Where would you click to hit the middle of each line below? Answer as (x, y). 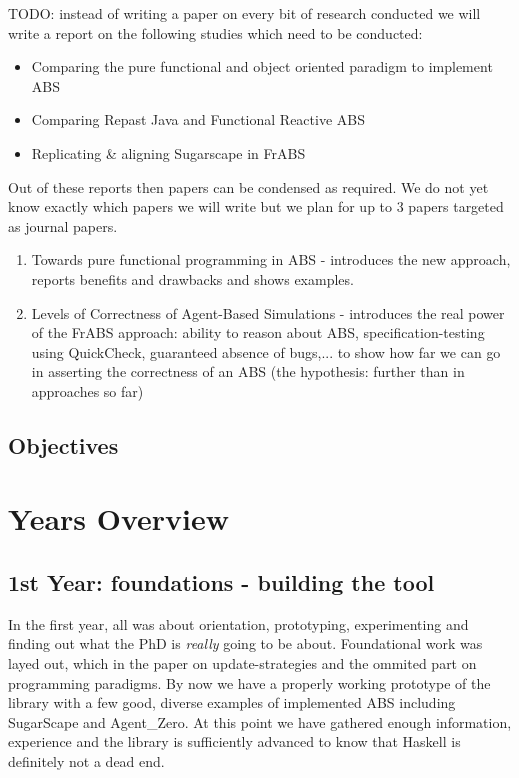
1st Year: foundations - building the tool (221, 582)
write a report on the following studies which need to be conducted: (215, 32)
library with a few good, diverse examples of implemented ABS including (232, 702)
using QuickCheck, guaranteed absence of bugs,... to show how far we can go (266, 351)
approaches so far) (87, 390)
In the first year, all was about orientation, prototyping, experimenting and (238, 623)
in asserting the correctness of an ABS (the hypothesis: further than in (248, 371)
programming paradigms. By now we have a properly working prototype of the (249, 682)
